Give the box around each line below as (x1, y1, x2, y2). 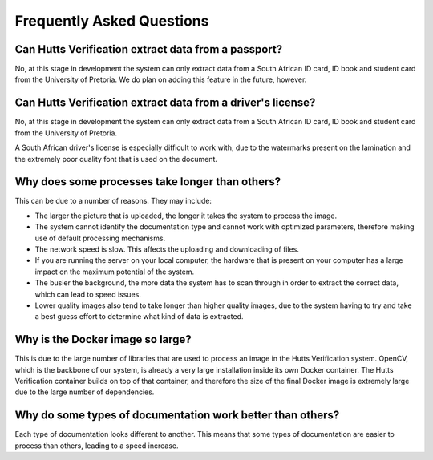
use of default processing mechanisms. (34, 233, 166, 243)
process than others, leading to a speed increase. (14, 441, 179, 450)
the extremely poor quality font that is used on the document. (14, 154, 218, 163)
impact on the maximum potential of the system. (34, 267, 195, 276)
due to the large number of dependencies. (14, 387, 155, 397)
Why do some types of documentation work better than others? (14, 409, 340, 422)
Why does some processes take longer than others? (14, 175, 281, 188)
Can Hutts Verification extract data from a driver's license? (14, 96, 316, 110)
